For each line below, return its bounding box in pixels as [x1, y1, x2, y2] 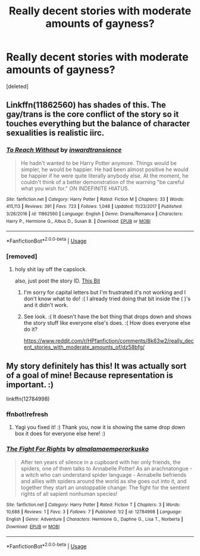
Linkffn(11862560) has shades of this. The [6, 100, 166, 110]
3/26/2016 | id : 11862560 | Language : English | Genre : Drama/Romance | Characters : [6, 210, 183, 217]
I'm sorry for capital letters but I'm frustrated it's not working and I [23, 289, 186, 296]
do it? [23, 326, 37, 333]
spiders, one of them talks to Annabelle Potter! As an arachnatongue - [20, 465, 193, 472]
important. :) [6, 380, 54, 390]
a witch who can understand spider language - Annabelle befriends [20, 471, 187, 478]
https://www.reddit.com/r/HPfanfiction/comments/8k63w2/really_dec [23, 337, 194, 344]
